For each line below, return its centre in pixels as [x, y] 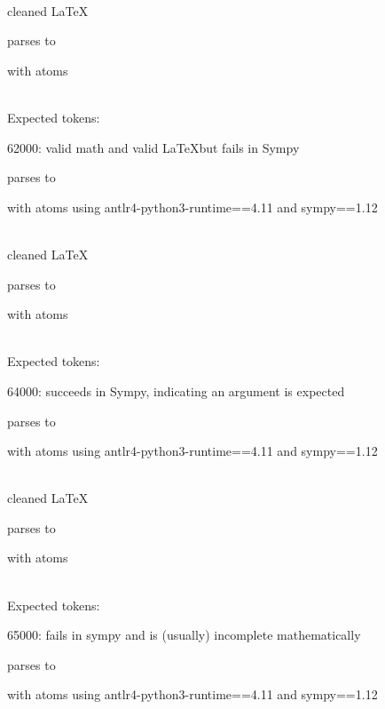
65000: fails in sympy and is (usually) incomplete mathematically [184, 635]
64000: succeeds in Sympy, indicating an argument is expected [176, 390]
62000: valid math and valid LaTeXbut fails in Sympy [153, 147]
